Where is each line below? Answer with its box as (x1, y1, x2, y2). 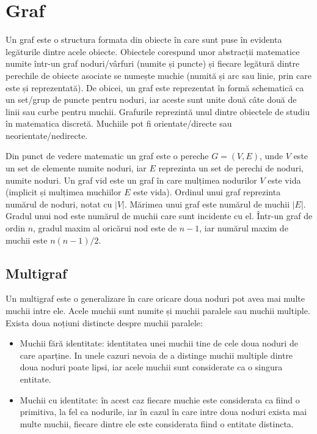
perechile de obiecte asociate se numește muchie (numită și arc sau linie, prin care (5, 69, 312, 81)
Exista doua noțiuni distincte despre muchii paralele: (5, 316, 203, 329)
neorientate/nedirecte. (5, 129, 88, 141)
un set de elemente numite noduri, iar (5, 162, 147, 174)
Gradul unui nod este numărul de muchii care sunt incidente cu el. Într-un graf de (5, 209, 313, 222)
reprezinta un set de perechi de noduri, (158, 162, 304, 174)
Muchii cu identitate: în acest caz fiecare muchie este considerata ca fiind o (20, 393, 300, 406)
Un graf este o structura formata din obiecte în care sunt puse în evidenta (5, 33, 282, 46)
